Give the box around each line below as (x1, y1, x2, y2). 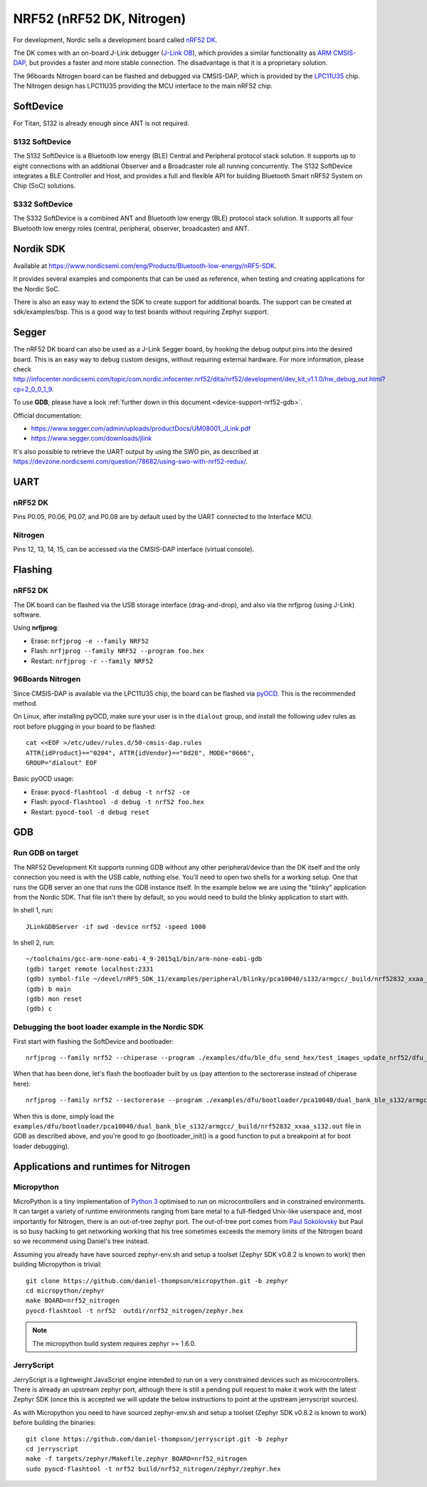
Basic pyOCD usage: (13, 774, 74, 783)
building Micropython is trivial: (13, 1260, 102, 1269)
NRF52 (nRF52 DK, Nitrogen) (13, 11, 186, 26)
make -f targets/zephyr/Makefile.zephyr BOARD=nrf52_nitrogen (26, 1455, 248, 1463)
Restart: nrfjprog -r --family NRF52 (31, 657, 154, 665)
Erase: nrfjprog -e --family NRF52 (31, 637, 149, 645)
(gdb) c (26, 1005, 53, 1013)
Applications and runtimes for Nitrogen (13, 1161, 191, 1173)
